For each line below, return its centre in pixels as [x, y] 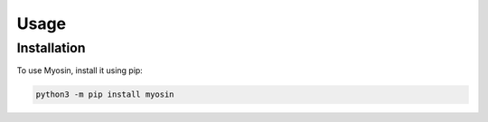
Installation [51, 48]
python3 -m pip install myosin [105, 94]
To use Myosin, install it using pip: [80, 70]
